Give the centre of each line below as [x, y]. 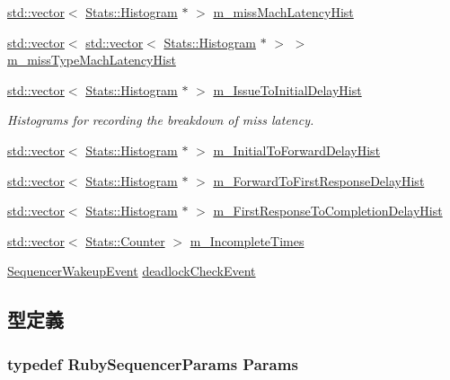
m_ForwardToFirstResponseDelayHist [319, 180]
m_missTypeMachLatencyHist [92, 60]
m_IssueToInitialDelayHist [287, 89]
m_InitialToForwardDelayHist [297, 150]
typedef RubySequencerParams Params [153, 363]
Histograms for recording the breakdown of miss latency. [161, 120]
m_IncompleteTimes [247, 240]
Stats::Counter [125, 240]
